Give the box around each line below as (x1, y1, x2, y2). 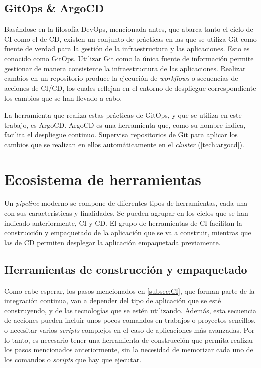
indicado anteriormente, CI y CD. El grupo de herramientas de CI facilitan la (4, 217, 242, 228)
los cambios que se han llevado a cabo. (4, 93, 122, 103)
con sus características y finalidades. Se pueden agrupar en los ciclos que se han (4, 208, 248, 218)
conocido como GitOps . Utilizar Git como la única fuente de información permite (4, 53, 254, 63)
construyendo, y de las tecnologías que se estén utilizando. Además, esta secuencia (4, 305, 257, 315)
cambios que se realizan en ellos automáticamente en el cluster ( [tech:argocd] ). (4, 139, 244, 149)
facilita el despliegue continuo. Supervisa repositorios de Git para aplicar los (4, 129, 238, 140)
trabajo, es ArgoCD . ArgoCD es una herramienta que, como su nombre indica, (4, 119, 246, 130)
